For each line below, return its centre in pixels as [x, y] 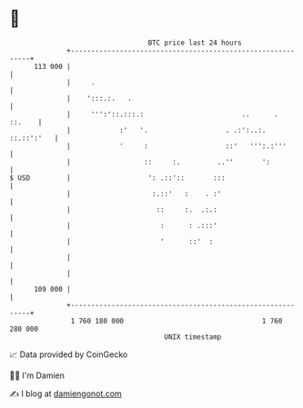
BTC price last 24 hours [195, 43]
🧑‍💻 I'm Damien [37, 375]
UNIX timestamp [193, 337]
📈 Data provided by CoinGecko [69, 354]
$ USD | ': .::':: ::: [117, 178]
